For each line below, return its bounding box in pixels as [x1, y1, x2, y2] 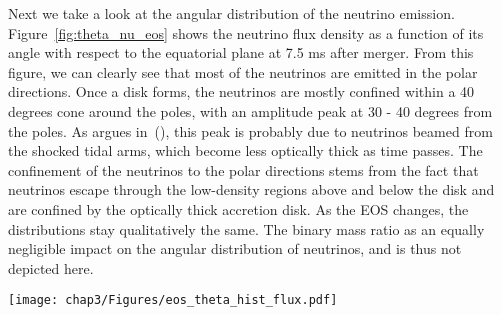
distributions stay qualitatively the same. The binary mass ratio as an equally [8, 218, 485, 239]
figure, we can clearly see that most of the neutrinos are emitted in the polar [8, 61, 478, 82]
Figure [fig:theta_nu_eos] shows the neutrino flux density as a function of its [8, 22, 484, 43]
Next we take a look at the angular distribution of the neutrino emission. [8, 3, 455, 23]
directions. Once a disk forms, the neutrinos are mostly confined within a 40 [8, 81, 475, 102]
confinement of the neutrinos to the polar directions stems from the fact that [8, 159, 479, 180]
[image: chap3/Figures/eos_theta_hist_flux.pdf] [8, 293, 338, 308]
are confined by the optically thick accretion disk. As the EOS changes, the [8, 198, 469, 219]
